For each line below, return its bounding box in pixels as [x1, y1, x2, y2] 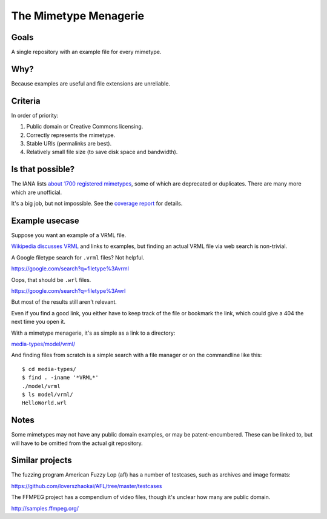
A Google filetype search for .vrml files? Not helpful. [11, 253, 145, 261]
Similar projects [11, 455, 72, 466]
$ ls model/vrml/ [22, 391, 73, 398]
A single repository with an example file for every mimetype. [11, 49, 162, 56]
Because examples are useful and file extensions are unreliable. [11, 79, 171, 87]
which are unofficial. [11, 189, 62, 196]
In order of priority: [11, 112, 59, 119]
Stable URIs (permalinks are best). [26, 140, 112, 147]
